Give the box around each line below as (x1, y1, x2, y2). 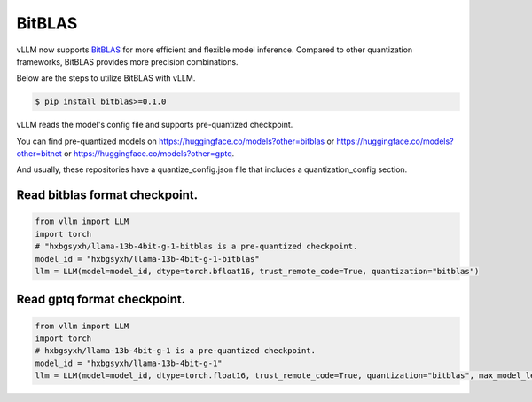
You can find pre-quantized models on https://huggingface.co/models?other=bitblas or (16, 136, 335, 146)
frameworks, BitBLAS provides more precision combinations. (16, 56, 239, 67)
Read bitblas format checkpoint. (16, 187, 199, 203)
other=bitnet (16, 148, 62, 159)
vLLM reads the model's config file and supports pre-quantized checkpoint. (16, 120, 293, 130)
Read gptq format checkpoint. (16, 292, 186, 307)
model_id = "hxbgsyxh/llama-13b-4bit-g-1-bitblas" (35, 254, 261, 264)
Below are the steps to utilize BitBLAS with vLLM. (16, 73, 196, 83)
